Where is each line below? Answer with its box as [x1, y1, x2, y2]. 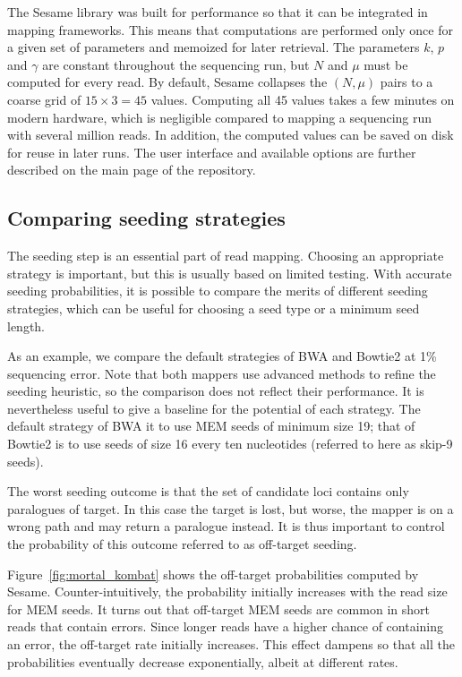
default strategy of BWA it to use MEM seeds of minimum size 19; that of [7, 416, 415, 435]
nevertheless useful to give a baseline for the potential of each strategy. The [7, 398, 421, 417]
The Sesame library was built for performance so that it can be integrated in [7, 3, 428, 21]
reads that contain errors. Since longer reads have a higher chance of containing [7, 617, 444, 636]
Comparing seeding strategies [7, 204, 286, 232]
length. [7, 316, 46, 335]
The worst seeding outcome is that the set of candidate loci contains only [7, 482, 409, 501]
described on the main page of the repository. [7, 160, 256, 179]
